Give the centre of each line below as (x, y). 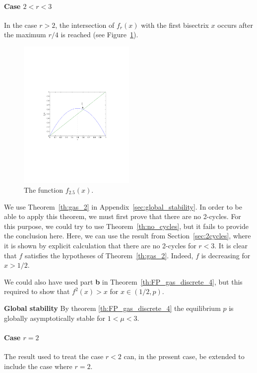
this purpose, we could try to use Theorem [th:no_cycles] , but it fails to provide (126, 226)
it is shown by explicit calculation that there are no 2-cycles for (100, 245)
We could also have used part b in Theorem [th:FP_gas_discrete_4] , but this (123, 281)
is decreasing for (226, 255)
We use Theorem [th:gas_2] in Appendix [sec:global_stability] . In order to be (123, 206)
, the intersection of (85, 25)
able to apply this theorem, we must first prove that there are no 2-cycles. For (123, 216)
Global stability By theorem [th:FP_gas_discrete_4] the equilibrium (112, 308)
